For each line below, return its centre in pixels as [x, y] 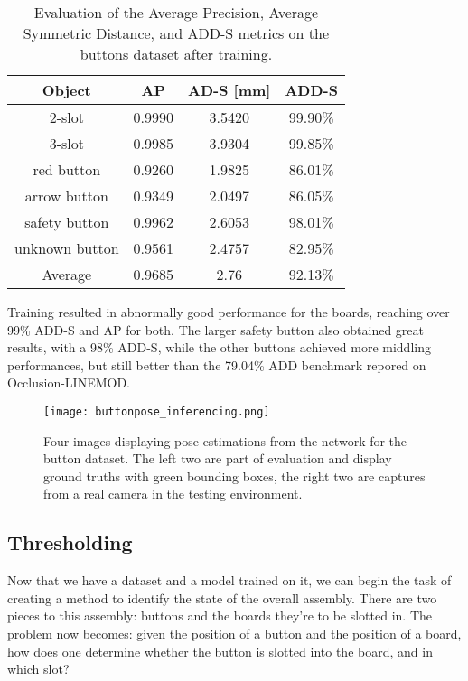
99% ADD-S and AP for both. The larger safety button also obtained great [215, 329]
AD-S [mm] [229, 90]
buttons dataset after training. [176, 54]
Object [66, 90]
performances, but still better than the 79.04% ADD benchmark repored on [217, 364]
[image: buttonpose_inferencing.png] [157, 411]
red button [67, 169]
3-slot [66, 143]
